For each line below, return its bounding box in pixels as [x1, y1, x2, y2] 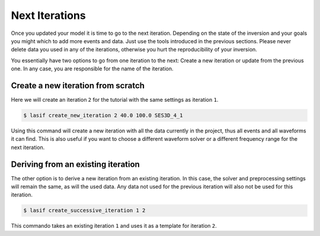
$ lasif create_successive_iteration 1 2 [23, 207, 146, 214]
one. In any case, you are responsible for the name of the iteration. [11, 65, 174, 72]
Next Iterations [11, 9, 86, 22]
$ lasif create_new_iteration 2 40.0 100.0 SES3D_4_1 [23, 112, 183, 118]
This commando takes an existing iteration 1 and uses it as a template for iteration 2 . [11, 222, 217, 229]
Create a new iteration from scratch [11, 80, 145, 90]
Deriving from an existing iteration [11, 159, 140, 169]
